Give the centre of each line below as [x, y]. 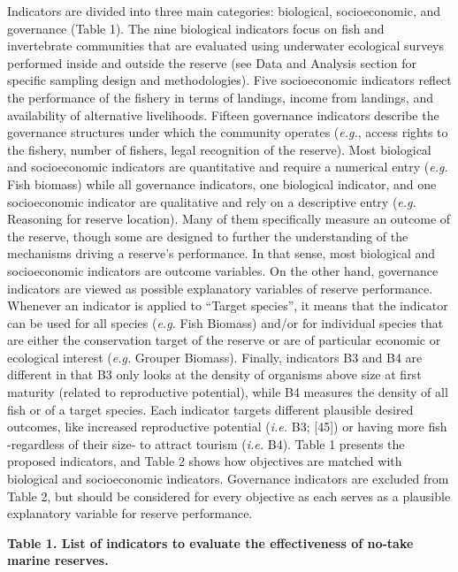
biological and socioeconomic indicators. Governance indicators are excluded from [228, 479]
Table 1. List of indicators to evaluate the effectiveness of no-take [210, 542]
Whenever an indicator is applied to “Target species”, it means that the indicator [228, 305]
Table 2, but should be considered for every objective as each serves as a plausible [229, 496]
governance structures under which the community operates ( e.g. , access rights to [228, 132]
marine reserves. [58, 560]
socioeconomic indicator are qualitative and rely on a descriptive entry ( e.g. [212, 201]
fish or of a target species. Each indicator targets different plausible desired [210, 409]
